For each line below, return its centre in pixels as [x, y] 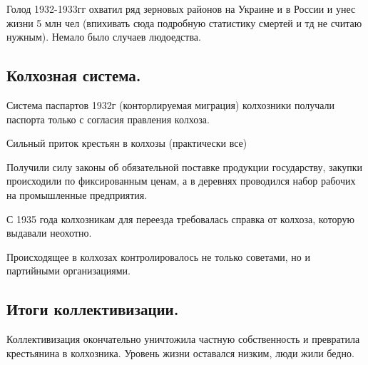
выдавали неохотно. [49, 233]
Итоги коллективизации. [93, 309]
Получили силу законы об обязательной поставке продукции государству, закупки [185, 166]
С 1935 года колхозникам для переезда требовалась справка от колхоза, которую [180, 219]
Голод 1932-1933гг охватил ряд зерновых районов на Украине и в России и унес [181, 9]
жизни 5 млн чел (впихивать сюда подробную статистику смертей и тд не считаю [184, 22]
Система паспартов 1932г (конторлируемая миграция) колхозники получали [171, 104]
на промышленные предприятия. [77, 194]
